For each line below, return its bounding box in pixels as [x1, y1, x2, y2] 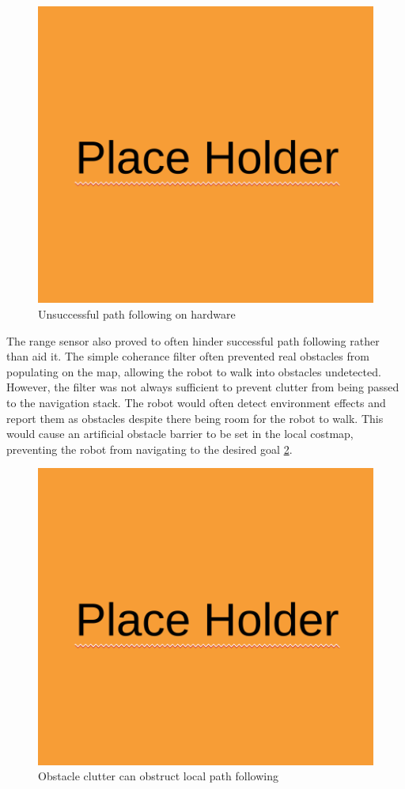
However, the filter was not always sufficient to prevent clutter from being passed [6, 379, 399, 395]
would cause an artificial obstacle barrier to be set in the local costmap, [6, 425, 354, 442]
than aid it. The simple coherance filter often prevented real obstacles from [6, 348, 369, 364]
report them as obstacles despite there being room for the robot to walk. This [6, 410, 384, 426]
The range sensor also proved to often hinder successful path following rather [6, 332, 380, 349]
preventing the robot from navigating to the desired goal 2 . [6, 440, 293, 457]
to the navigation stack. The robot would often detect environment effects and [6, 394, 386, 410]
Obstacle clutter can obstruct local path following [38, 768, 278, 784]
